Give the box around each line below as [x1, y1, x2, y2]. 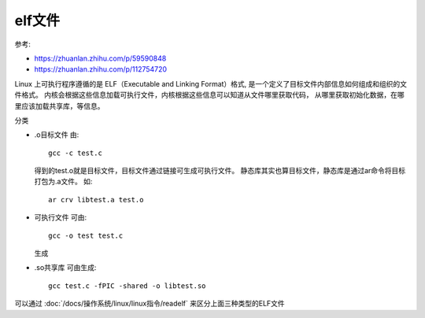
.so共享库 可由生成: [34, 263, 97, 272]
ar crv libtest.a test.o [48, 195, 144, 204]
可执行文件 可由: [34, 213, 87, 222]
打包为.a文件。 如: [34, 177, 93, 187]
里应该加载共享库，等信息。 [14, 101, 105, 110]
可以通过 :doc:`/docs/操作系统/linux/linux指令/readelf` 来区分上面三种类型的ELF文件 [14, 299, 285, 309]
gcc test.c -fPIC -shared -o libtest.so [48, 281, 206, 290]
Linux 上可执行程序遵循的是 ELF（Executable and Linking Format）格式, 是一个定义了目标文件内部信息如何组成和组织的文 [14, 79, 408, 88]
